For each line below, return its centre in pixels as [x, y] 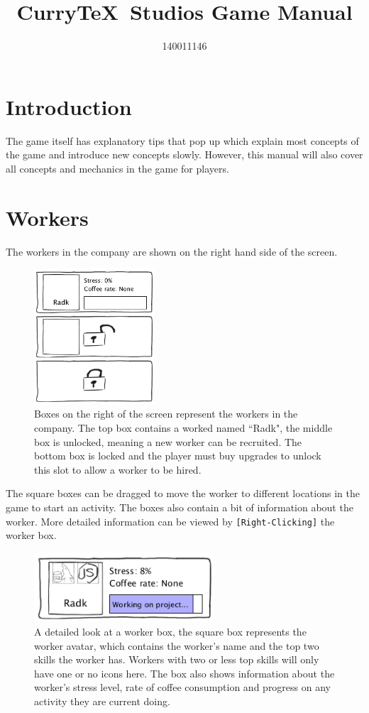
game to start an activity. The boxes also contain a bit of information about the [180, 507]
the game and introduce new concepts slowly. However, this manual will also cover [184, 154]
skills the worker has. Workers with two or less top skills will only [177, 659]
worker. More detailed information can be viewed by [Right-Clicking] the [170, 521]
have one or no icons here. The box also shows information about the [184, 673]
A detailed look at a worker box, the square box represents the [170, 631]
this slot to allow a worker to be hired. [118, 469]
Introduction [69, 106]
